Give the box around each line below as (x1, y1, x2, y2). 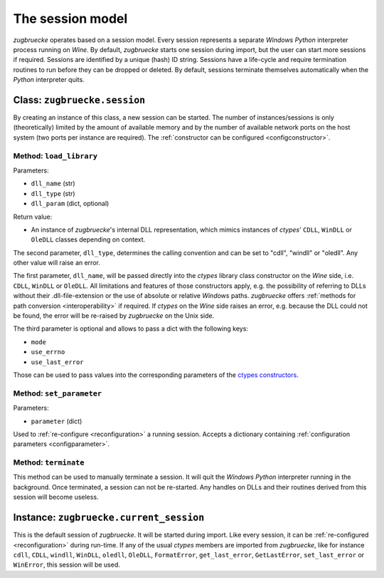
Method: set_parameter (13, 388, 102, 398)
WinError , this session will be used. (13, 560, 120, 569)
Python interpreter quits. (13, 76, 85, 84)
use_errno (31, 348, 65, 356)
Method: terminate (13, 458, 85, 468)
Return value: (13, 212, 53, 221)
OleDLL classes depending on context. (31, 235, 146, 244)
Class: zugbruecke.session (13, 93, 146, 106)
